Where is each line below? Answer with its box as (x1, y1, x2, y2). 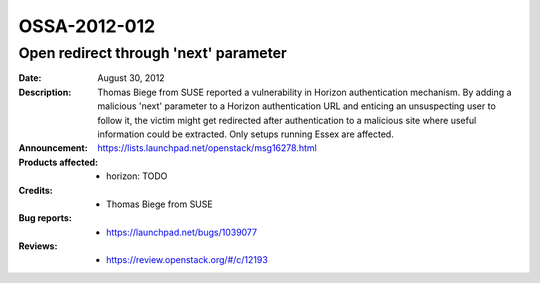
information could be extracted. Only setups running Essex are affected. (97, 128, 394, 140)
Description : (18, 86, 72, 98)
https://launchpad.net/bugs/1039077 (106, 226, 258, 238)
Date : (18, 72, 42, 84)
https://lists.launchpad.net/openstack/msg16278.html (97, 142, 317, 154)
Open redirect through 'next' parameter (18, 44, 287, 62)
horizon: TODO (106, 170, 168, 182)
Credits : (18, 184, 54, 196)
